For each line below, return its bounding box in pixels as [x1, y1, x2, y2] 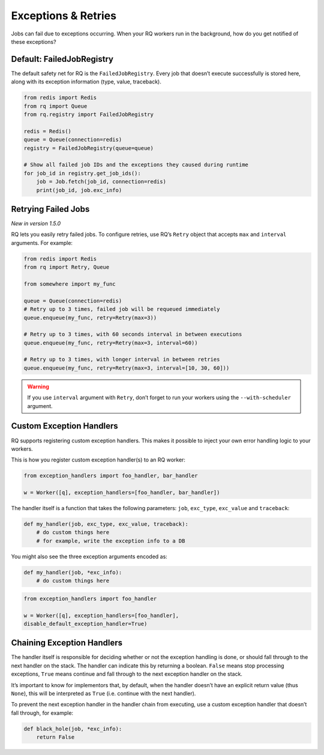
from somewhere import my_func [23, 280, 116, 287]
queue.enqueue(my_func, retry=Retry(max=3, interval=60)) [23, 339, 198, 346]
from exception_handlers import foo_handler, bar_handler [23, 472, 198, 480]
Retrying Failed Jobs [11, 204, 90, 214]
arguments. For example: [11, 239, 73, 246]
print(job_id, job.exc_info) [36, 187, 122, 193]
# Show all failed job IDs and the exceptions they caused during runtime [23, 161, 249, 168]
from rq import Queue [23, 103, 88, 109]
